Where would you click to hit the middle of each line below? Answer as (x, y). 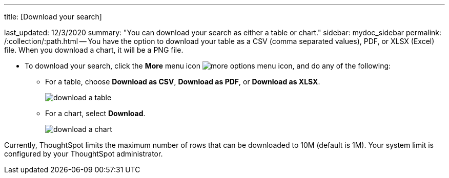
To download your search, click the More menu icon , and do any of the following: (208, 66)
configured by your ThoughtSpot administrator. (84, 154)
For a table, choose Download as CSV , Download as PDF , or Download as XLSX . (183, 82)
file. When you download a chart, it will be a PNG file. (94, 50)
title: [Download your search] (53, 17)
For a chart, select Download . (95, 113)
